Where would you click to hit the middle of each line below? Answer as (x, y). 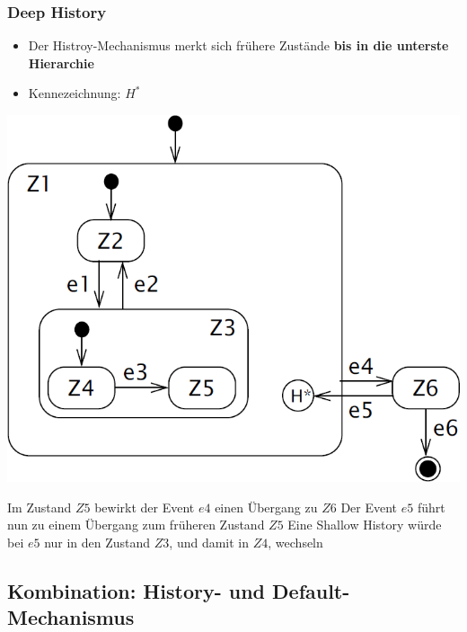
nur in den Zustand (97, 542)
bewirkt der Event (145, 507)
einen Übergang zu (266, 507)
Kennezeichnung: (75, 93)
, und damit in (209, 542)
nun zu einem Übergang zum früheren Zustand (136, 525)
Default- (311, 590)
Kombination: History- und (137, 590)
